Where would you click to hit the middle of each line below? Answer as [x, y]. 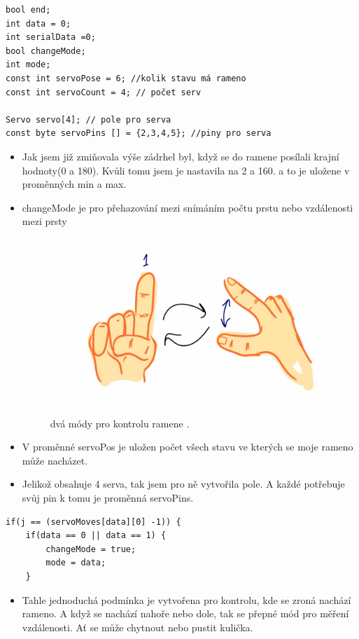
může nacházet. [55, 460]
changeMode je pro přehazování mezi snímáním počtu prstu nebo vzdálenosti [188, 207]
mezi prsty [44, 221]
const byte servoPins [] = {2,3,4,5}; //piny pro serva [139, 133]
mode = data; [76, 563]
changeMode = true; [91, 549]
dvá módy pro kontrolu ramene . [120, 423]
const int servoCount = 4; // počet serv [104, 92]
